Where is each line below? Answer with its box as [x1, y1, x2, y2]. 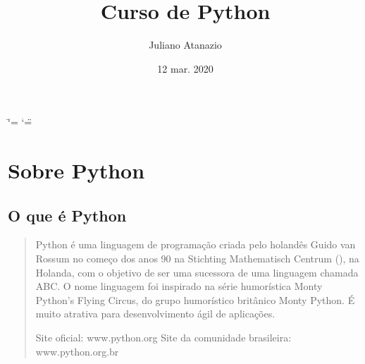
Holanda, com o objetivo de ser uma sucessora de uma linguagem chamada [35, 265, 359, 279]
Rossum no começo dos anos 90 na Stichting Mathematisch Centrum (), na [35, 251, 359, 266]
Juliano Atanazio [149, 37, 222, 52]
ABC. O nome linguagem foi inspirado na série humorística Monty [35, 279, 323, 293]
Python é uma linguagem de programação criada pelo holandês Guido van [35, 237, 356, 252]
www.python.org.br [35, 344, 119, 358]
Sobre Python [8, 156, 145, 185]
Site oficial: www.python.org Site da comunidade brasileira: [35, 330, 292, 345]
